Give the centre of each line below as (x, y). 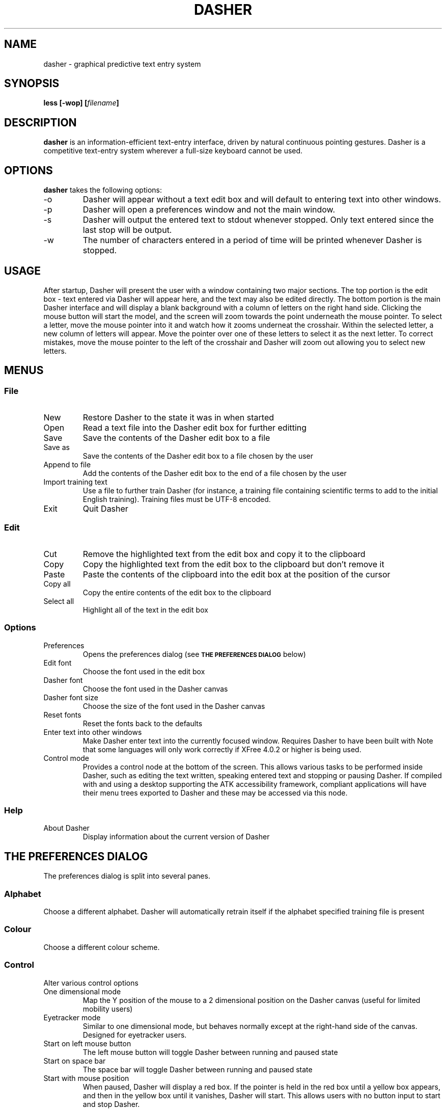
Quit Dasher (105, 509)
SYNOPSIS (32, 84)
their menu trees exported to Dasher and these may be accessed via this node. (215, 792)
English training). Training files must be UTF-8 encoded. (177, 499)
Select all (59, 601)
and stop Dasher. (111, 1104)
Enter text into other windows (93, 732)
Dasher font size (71, 697)
